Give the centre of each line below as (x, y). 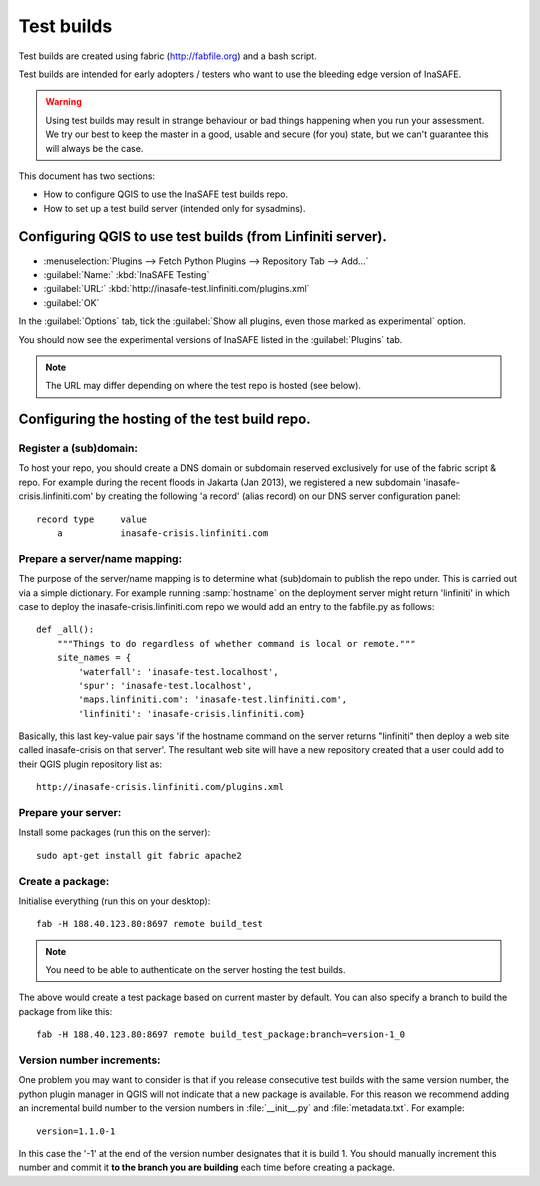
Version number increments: (89, 1060)
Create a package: (64, 881)
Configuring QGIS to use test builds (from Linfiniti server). (202, 236)
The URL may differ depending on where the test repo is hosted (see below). (203, 386)
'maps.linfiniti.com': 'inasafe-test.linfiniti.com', (213, 699)
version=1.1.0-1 (76, 1131)
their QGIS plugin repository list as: (90, 764)
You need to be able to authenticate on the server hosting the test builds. (195, 970)
